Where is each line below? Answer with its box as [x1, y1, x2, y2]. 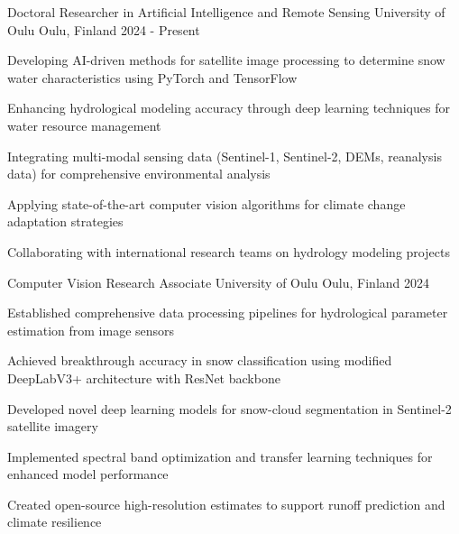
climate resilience [7, 512, 102, 531]
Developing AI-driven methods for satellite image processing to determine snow [7, 51, 445, 69]
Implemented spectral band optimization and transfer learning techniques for [7, 447, 433, 465]
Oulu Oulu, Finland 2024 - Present [7, 20, 200, 39]
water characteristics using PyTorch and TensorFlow [7, 68, 298, 87]
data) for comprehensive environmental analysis [7, 164, 271, 183]
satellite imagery [7, 417, 98, 436]
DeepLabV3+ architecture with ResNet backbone [7, 368, 280, 387]
